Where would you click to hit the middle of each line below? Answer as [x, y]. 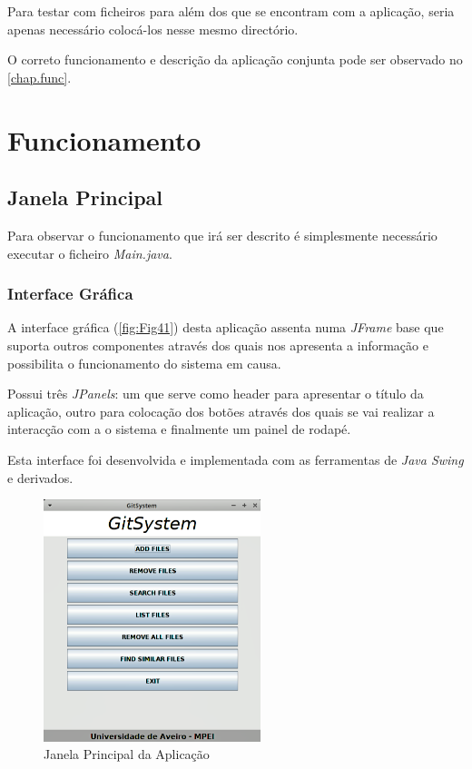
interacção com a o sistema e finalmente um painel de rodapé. [179, 429]
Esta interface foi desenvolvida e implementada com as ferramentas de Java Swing [236, 459]
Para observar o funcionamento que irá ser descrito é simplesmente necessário [222, 235]
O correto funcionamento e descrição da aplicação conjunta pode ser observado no [235, 59]
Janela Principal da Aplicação [127, 754]
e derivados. [40, 477]
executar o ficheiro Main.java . [90, 253]
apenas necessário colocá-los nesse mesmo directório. [153, 29]
